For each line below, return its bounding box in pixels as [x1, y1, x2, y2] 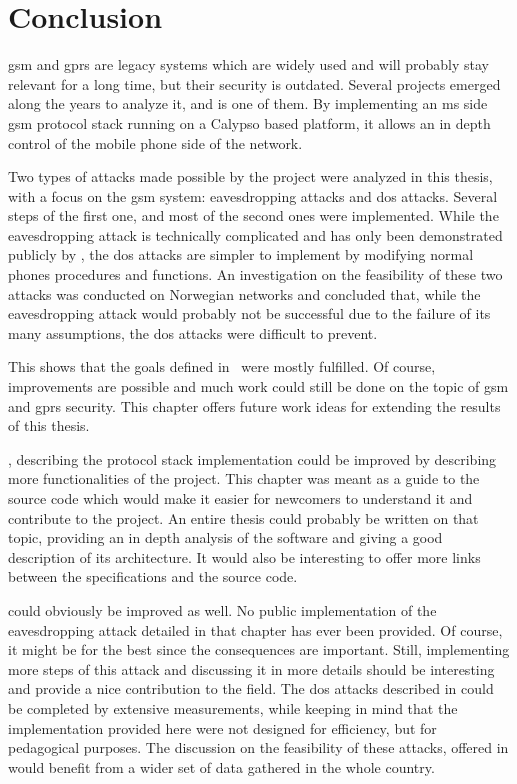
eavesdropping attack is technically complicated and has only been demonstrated [8, 224, 503, 245]
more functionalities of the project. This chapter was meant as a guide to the [8, 468, 480, 489]
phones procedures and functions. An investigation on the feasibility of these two [8, 264, 503, 285]
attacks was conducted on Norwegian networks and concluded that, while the [8, 283, 481, 304]
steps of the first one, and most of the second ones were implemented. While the [8, 205, 499, 226]
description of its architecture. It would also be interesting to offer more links [8, 546, 481, 567]
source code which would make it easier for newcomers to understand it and [8, 488, 473, 508]
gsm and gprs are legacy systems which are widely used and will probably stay [8, 54, 489, 75]
